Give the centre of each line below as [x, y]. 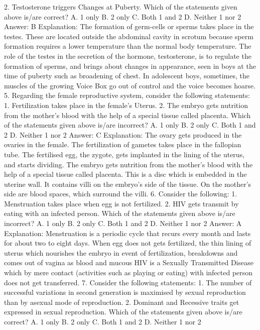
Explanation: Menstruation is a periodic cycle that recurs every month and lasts [127, 233]
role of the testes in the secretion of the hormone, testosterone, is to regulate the [128, 56]
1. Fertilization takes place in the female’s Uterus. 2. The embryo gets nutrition [126, 105]
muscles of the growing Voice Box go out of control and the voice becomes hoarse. [130, 85]
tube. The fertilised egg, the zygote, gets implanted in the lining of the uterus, [124, 154]
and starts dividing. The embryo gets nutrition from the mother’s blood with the [128, 164]
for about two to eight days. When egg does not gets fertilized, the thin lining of [128, 243]
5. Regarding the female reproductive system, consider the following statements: [127, 95]
